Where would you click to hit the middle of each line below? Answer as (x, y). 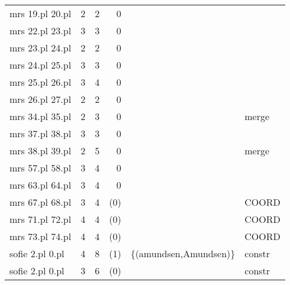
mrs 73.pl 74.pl (41, 236)
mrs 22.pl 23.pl (41, 30)
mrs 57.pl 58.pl (41, 168)
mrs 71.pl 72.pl (41, 219)
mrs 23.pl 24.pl (41, 48)
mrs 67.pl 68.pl (41, 202)
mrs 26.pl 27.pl (41, 99)
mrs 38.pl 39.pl (41, 150)
